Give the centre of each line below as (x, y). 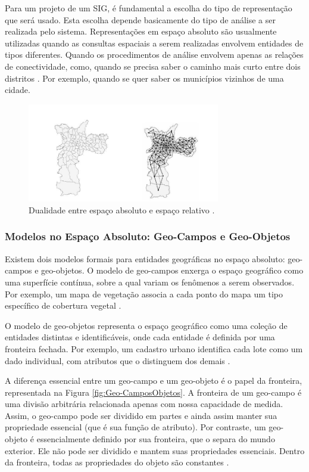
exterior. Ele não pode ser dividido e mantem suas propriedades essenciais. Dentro (155, 450)
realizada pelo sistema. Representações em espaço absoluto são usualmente (141, 31)
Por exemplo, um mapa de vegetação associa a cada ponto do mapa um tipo (144, 294)
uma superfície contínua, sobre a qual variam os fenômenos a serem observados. (150, 282)
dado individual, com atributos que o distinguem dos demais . (118, 360)
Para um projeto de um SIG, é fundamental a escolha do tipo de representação (149, 8)
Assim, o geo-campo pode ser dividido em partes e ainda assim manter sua (141, 415)
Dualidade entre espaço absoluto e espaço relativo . (122, 209)
